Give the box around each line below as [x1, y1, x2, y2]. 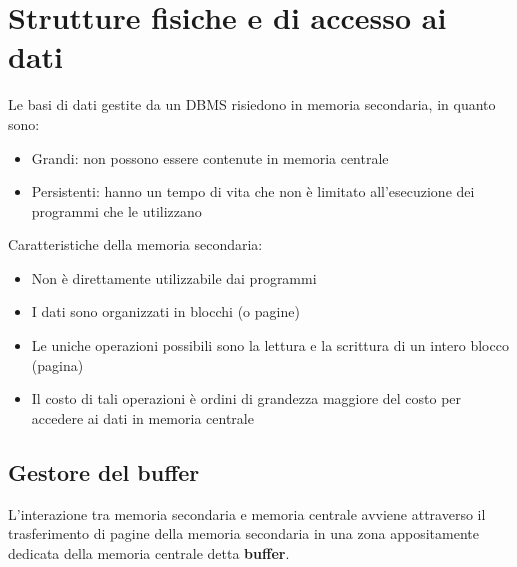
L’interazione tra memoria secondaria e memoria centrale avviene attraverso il [8, 503, 486, 524]
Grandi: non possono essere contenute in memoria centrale [31, 147, 389, 168]
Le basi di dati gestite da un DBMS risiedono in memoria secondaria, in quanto [8, 94, 496, 115]
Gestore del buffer [8, 456, 200, 487]
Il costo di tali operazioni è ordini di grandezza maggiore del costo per [31, 388, 462, 409]
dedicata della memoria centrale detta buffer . [8, 542, 290, 563]
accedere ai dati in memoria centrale [31, 407, 254, 428]
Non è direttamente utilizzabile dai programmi [31, 267, 317, 288]
